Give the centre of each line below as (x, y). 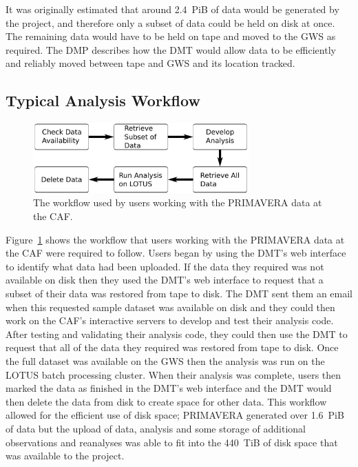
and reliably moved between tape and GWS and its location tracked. (150, 63)
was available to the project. (65, 456)
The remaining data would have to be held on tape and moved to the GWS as (171, 36)
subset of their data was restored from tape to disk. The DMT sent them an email (179, 294)
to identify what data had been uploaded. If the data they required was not (165, 266)
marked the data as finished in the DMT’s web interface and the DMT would (169, 388)
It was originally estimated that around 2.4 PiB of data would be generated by (172, 9)
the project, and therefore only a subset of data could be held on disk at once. (170, 22)
